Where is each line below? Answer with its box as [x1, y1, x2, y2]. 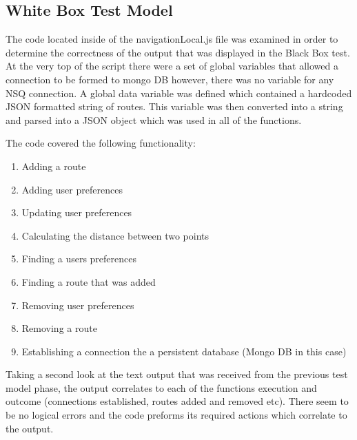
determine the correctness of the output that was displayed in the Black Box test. [6, 45, 350, 59]
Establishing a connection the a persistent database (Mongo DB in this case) [21, 344, 347, 358]
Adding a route [21, 158, 86, 173]
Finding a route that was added [21, 274, 156, 289]
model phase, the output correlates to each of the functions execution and [6, 380, 317, 395]
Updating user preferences [21, 205, 132, 220]
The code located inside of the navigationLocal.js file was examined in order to [6, 32, 338, 46]
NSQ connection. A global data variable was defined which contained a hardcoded [6, 85, 352, 100]
